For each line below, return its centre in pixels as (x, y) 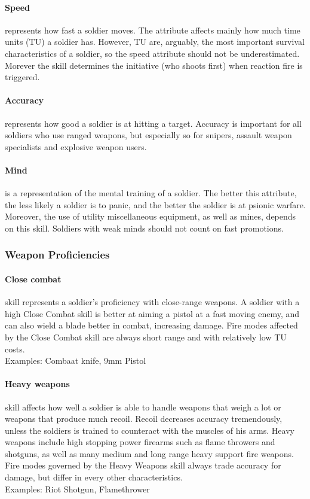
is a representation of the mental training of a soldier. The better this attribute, (151, 193)
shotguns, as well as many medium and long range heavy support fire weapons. (149, 453)
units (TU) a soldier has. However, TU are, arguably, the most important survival (155, 42)
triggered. (22, 77)
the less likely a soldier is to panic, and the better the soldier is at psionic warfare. (155, 204)
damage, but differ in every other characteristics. (94, 477)
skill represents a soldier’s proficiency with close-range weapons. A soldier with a (152, 302)
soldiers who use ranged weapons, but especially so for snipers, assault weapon (148, 135)
